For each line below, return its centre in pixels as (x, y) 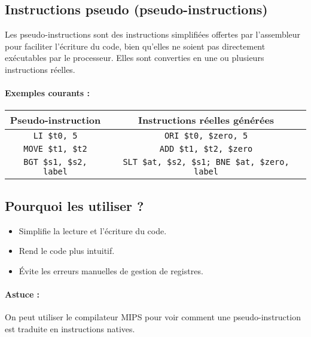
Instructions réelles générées (206, 120)
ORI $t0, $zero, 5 (206, 136)
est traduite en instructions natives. (70, 328)
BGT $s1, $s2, (55, 162)
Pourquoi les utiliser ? (74, 205)
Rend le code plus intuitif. (67, 251)
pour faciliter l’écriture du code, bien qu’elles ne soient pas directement (135, 46)
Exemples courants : (47, 93)
